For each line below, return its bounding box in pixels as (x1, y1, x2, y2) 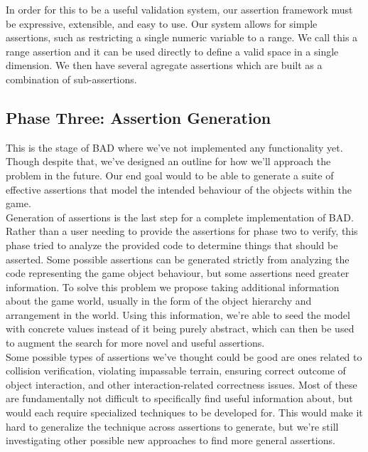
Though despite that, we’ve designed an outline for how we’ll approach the (6, 154, 331, 169)
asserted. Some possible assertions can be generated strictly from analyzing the (6, 251, 350, 266)
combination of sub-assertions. (6, 71, 137, 86)
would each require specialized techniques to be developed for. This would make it (6, 405, 363, 420)
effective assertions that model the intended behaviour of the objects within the (6, 182, 352, 196)
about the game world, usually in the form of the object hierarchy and (6, 293, 312, 308)
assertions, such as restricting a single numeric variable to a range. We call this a (6, 30, 358, 45)
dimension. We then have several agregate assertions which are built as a (6, 58, 323, 73)
